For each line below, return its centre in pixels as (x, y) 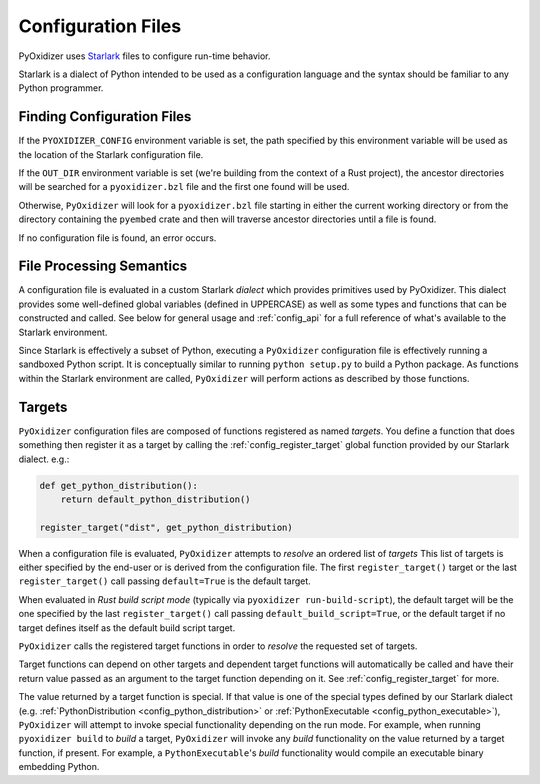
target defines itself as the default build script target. (127, 627)
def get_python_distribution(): (119, 485)
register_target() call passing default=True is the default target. (165, 581)
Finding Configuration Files (105, 116)
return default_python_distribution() (155, 499)
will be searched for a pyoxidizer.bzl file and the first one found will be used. (184, 187)
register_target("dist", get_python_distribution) (166, 527)
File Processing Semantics (103, 266)
